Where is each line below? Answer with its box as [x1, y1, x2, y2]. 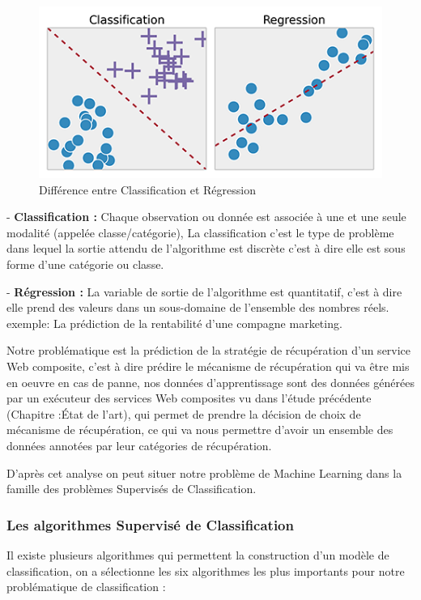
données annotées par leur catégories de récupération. [6, 436, 272, 453]
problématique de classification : [6, 578, 166, 595]
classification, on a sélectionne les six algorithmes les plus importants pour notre [6, 562, 405, 579]
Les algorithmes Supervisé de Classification [6, 514, 294, 534]
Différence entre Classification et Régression [39, 181, 256, 198]
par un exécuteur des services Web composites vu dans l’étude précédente [6, 389, 372, 406]
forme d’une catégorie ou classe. [6, 255, 164, 272]
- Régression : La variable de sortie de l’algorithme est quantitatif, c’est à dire [6, 283, 402, 300]
